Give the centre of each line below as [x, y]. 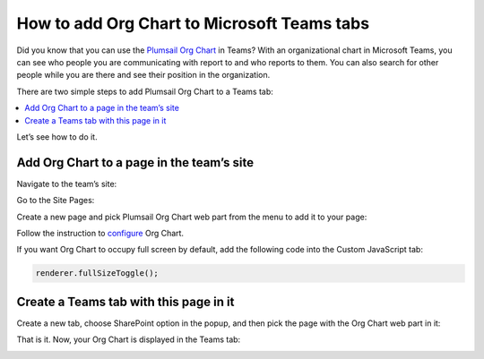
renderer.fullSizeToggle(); [97, 274]
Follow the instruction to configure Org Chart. [100, 233]
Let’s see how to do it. [57, 137]
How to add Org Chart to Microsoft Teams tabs [193, 23]
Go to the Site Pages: [56, 201]
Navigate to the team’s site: [67, 184]
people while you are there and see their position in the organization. [143, 75]
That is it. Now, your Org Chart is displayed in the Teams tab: [129, 339]
